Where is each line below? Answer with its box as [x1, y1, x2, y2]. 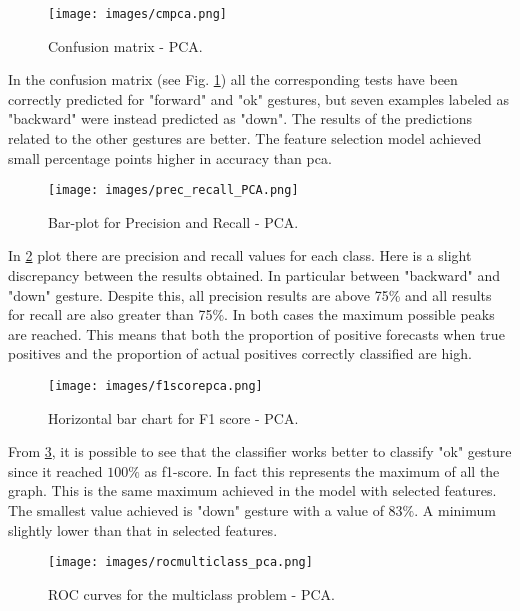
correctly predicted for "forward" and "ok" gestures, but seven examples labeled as [8, 88, 510, 109]
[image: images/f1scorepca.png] [48, 379, 263, 394]
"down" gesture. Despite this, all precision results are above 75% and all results [8, 284, 492, 305]
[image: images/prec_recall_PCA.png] [48, 183, 299, 198]
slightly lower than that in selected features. [8, 519, 278, 540]
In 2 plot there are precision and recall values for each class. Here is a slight [8, 245, 472, 266]
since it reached [8, 460, 103, 481]
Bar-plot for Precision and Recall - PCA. [48, 211, 299, 232]
